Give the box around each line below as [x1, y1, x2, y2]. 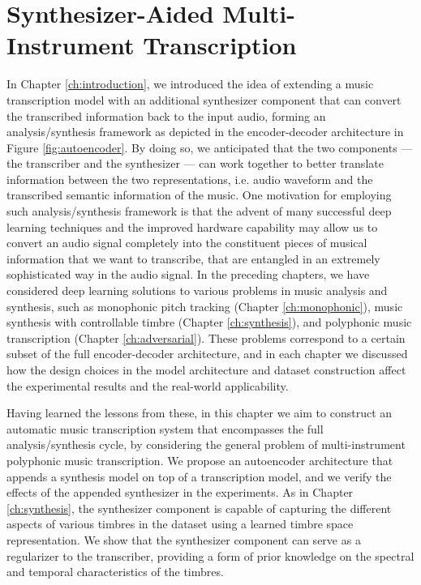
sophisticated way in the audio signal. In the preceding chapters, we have [6, 266, 370, 283]
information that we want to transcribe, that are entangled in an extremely [6, 250, 380, 267]
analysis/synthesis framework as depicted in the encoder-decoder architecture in [6, 123, 404, 140]
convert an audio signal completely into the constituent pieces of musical [6, 234, 367, 251]
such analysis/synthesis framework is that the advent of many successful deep [6, 203, 392, 220]
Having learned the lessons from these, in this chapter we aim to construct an [6, 404, 393, 421]
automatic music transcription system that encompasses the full [6, 420, 324, 437]
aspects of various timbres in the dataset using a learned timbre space [6, 515, 354, 532]
